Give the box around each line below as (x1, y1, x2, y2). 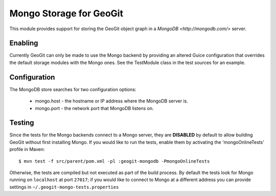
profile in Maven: (9, 146, 45, 153)
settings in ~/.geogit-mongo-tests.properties (9, 184, 119, 190)
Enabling (9, 39, 38, 48)
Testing (9, 118, 34, 127)
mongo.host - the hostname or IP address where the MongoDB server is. (35, 98, 189, 104)
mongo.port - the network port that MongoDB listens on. (35, 105, 154, 111)
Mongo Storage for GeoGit (9, 8, 124, 19)
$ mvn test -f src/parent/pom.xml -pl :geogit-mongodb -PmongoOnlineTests (18, 158, 210, 164)
